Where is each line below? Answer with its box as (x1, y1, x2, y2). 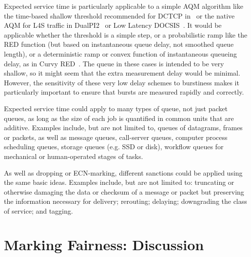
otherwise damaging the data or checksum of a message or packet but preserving (4, 186, 244, 197)
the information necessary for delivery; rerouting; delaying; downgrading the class (4, 196, 247, 206)
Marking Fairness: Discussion (4, 234, 204, 254)
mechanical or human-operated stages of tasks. (4, 151, 143, 161)
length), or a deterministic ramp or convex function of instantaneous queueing (4, 48, 237, 59)
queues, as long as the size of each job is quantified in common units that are (4, 113, 234, 123)
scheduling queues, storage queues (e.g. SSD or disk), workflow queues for (4, 141, 224, 152)
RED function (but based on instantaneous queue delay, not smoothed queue (4, 39, 234, 49)
